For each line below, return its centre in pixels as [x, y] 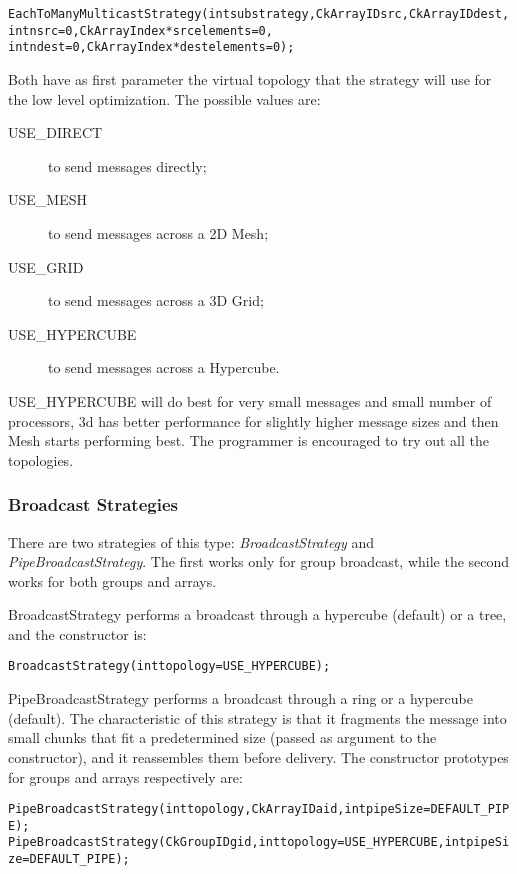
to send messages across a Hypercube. [164, 367]
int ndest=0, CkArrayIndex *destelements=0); [151, 47]
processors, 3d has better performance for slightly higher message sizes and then [253, 420]
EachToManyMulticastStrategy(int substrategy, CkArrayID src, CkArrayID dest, [259, 14]
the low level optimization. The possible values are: [164, 98]
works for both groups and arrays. [112, 580]
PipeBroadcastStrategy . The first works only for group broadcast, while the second [259, 561]
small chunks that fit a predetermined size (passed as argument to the [222, 737]
